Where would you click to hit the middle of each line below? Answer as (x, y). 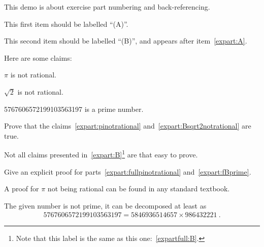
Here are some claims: (38, 57)
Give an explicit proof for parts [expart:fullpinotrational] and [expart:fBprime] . (128, 171)
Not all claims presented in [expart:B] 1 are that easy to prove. (101, 154)
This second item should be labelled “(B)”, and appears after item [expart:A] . (126, 41)
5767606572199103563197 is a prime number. (74, 109)
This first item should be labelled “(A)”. (66, 24)
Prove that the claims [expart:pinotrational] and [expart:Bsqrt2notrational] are (128, 126)
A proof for (22, 189)
